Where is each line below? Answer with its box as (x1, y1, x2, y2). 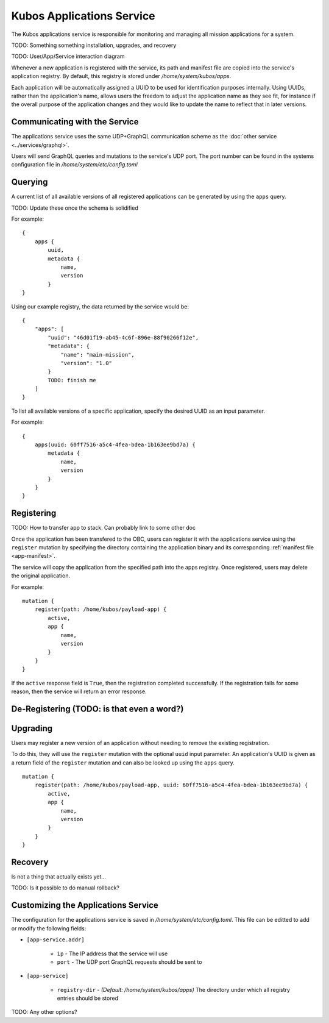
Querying (11, 177, 48, 187)
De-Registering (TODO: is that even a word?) (11, 704, 184, 714)
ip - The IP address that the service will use (57, 950, 168, 957)
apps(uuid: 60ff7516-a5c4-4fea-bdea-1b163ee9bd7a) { (34, 441, 196, 448)
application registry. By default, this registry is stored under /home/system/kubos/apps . (11, 73, 232, 80)
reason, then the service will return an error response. (11, 688, 147, 695)
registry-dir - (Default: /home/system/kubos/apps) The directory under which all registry (57, 986, 291, 993)
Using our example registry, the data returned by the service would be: (11, 302, 189, 310)
